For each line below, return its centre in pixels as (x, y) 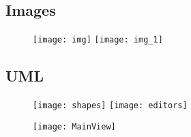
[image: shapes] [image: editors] (110, 106)
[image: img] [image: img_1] (98, 40)
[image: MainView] (74, 126)
